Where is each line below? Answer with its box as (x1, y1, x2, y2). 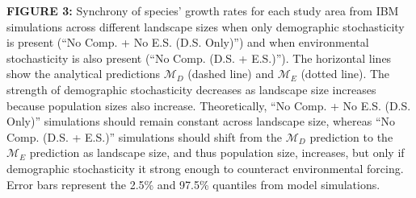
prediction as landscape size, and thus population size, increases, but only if (29, 144, 405, 161)
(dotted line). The (300, 65, 390, 82)
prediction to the (309, 128, 393, 145)
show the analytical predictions (6, 65, 160, 82)
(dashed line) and (187, 65, 274, 82)
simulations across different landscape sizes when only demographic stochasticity (6, 18, 405, 35)
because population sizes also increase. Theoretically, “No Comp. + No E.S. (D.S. (6, 97, 411, 113)
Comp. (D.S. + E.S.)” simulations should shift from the (6, 128, 283, 145)
